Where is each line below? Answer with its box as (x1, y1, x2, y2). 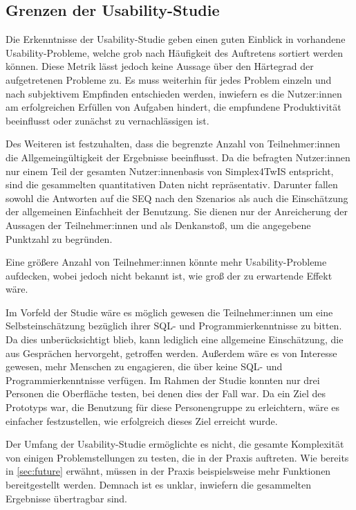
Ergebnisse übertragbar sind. (6, 491, 128, 505)
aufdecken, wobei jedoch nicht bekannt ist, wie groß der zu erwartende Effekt (6, 268, 332, 282)
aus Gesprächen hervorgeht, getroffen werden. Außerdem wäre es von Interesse (6, 345, 337, 360)
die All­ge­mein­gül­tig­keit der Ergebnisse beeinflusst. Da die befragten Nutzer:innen (6, 149, 350, 164)
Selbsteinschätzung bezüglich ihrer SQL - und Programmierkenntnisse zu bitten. (6, 318, 342, 333)
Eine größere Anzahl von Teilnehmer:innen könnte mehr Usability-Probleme (6, 255, 327, 269)
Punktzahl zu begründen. (6, 231, 113, 246)
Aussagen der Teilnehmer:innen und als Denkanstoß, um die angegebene (6, 217, 311, 232)
